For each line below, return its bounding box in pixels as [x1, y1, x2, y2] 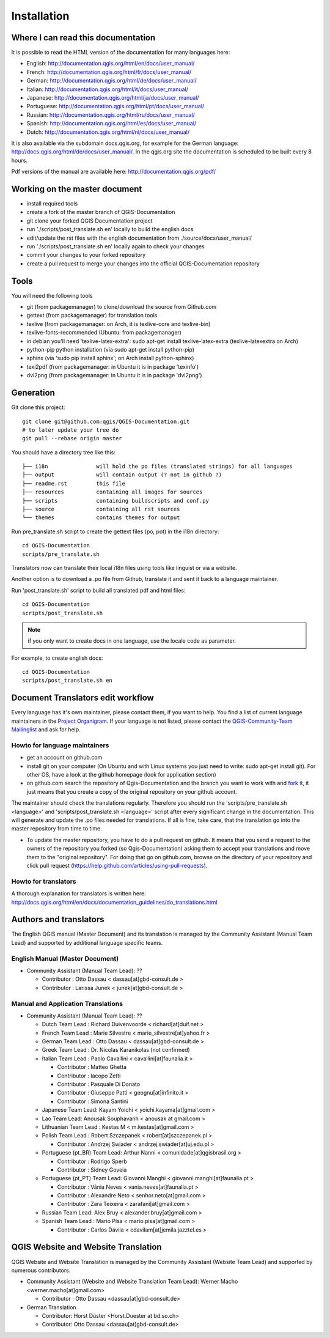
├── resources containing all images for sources [22, 489, 203, 495]
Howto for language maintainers [11, 741, 109, 749]
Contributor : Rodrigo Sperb [57, 1158, 128, 1165]
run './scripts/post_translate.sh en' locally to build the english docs [26, 226, 194, 233]
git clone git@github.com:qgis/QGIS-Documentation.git [22, 418, 190, 425]
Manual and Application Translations [11, 999, 123, 1008]
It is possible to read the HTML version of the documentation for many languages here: [11, 49, 230, 56]
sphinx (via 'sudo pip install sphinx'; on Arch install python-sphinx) [26, 355, 194, 362]
